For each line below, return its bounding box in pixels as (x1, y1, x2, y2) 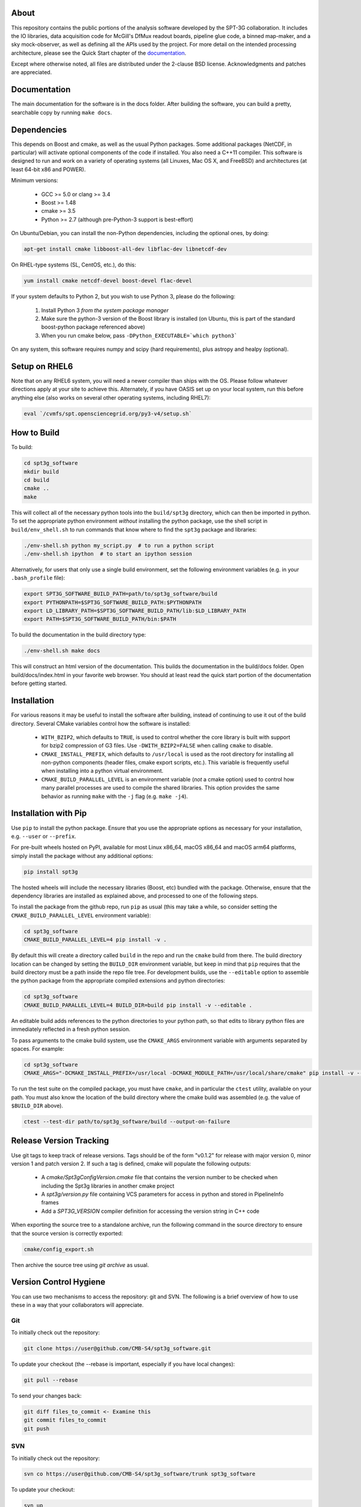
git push (23, 1425, 50, 1432)
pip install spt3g (23, 868, 78, 875)
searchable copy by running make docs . (11, 109, 113, 116)
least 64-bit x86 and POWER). (11, 166, 86, 173)
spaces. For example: (11, 1045, 64, 1052)
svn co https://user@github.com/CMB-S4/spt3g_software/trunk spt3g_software (23, 1471, 256, 1477)
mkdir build (23, 468, 60, 475)
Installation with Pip (11, 808, 87, 819)
